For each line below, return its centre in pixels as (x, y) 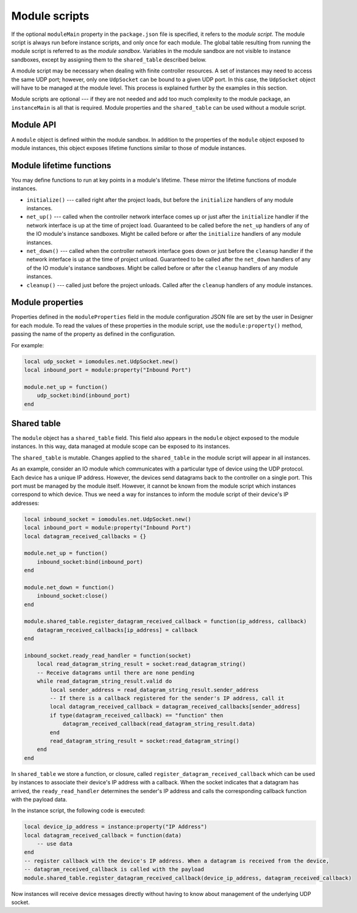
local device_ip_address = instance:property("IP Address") (116, 827)
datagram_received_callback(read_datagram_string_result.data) (159, 724)
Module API (34, 125)
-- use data (55, 844)
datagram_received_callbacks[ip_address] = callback (117, 630)
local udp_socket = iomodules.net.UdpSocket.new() (101, 361)
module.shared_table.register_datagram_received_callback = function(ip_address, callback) (165, 621)
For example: (28, 345)
